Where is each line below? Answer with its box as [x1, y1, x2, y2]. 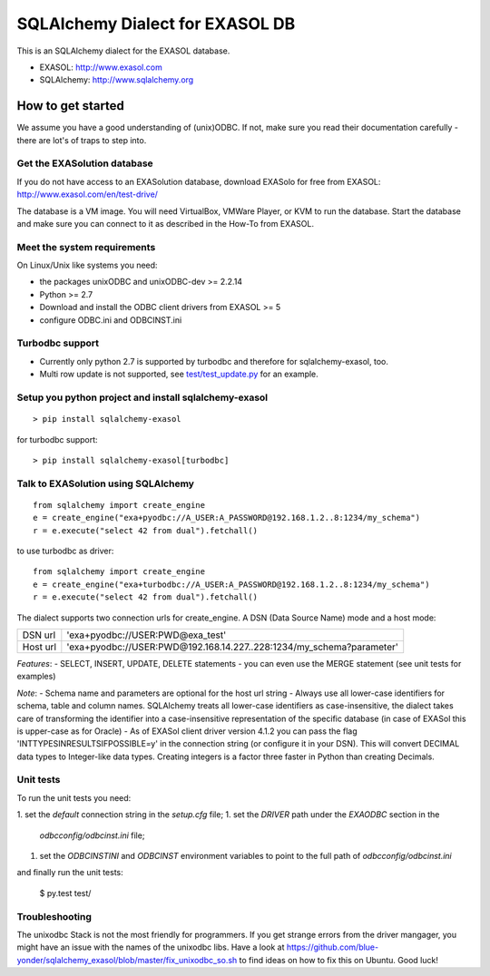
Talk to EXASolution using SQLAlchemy [16, 477, 195, 490]
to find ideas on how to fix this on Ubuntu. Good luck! [239, 954, 439, 965]
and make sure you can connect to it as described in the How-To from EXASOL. [16, 218, 315, 229]
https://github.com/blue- [286, 942, 379, 952]
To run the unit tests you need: [16, 792, 132, 803]
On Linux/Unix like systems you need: [16, 259, 158, 271]
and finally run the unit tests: [16, 867, 124, 878]
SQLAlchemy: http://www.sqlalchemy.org [39, 74, 194, 85]
